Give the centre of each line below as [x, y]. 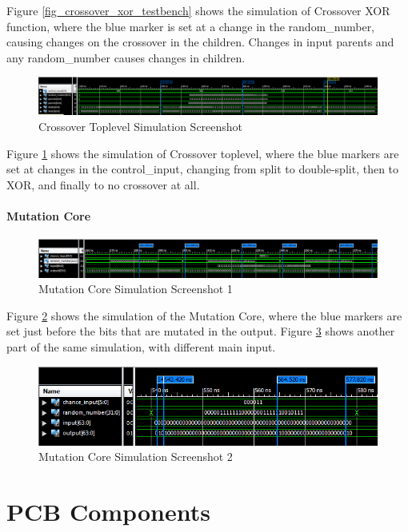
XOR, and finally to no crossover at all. [103, 184]
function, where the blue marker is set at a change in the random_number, [191, 26]
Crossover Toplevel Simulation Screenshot [141, 126]
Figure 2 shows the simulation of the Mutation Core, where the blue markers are [204, 315]
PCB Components [108, 511]
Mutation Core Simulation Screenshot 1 [136, 289]
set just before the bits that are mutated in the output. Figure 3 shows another [201, 331]
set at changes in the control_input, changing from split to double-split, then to [203, 169]
